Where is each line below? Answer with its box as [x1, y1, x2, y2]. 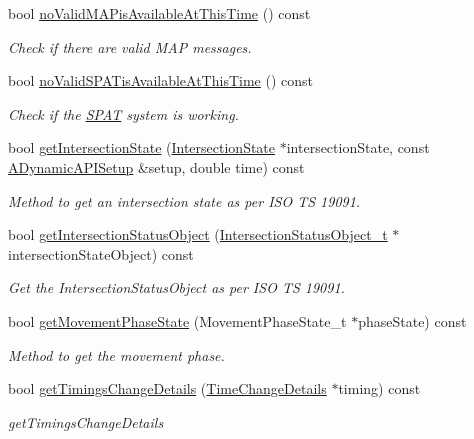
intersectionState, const [286, 137, 430, 158]
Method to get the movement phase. [8, 344, 225, 365]
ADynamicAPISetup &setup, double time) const [8, 156, 305, 177]
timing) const [338, 378, 421, 399]
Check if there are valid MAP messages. [8, 36, 252, 57]
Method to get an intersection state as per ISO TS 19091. [8, 190, 361, 211]
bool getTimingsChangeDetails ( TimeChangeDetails [8, 378, 327, 399]
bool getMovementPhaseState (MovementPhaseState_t [8, 310, 347, 331]
